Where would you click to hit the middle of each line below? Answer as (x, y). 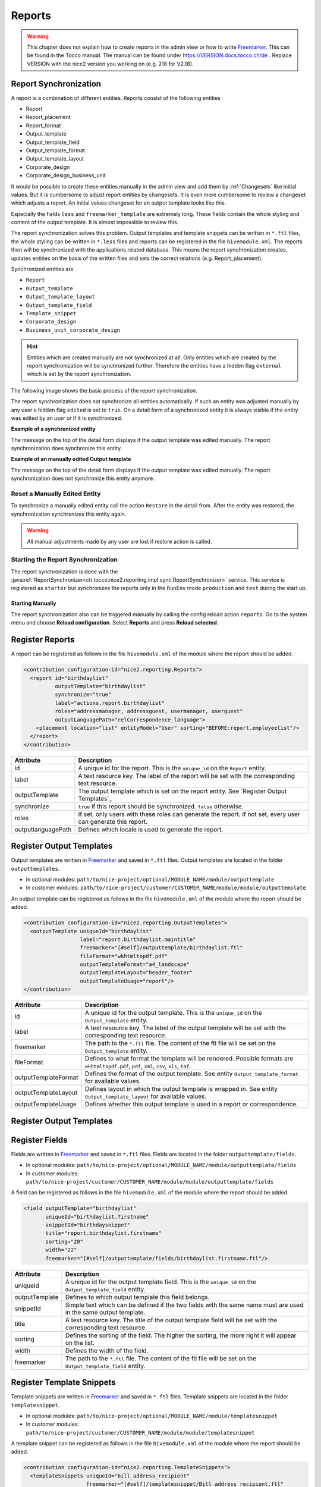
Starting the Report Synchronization (64, 560)
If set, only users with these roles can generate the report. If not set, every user (189, 814)
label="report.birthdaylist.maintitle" (138, 939)
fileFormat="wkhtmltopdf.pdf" (124, 956)
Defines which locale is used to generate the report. (151, 829)
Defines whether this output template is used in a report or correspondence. (191, 1105)
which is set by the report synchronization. (79, 374)
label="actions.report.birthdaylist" (109, 703)
